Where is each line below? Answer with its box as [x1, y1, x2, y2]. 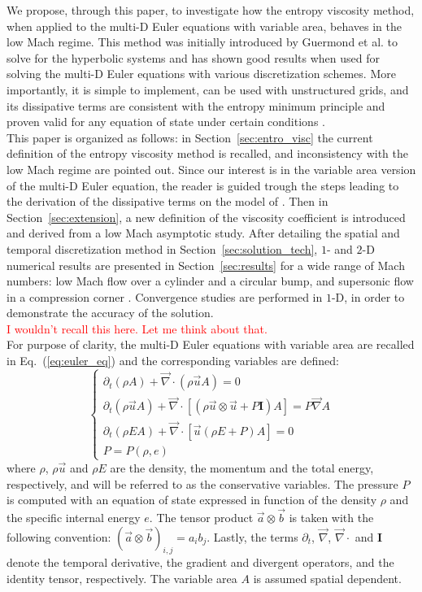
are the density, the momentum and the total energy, [110, 459, 374, 476]
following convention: [7, 528, 111, 545]
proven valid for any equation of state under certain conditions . [7, 113, 325, 130]
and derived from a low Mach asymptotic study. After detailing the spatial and [7, 224, 400, 242]
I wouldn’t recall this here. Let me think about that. [7, 320, 268, 337]
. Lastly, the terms [207, 528, 298, 545]
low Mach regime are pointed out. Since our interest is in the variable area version [7, 160, 416, 177]
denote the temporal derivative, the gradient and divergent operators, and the [7, 554, 394, 571]
